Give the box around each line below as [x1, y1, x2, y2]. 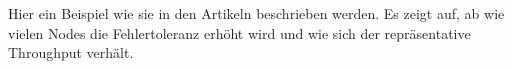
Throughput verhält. [8, 42, 134, 63]
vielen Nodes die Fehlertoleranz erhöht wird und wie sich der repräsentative [8, 22, 471, 43]
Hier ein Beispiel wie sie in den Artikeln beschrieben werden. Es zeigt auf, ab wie [8, 3, 505, 23]
